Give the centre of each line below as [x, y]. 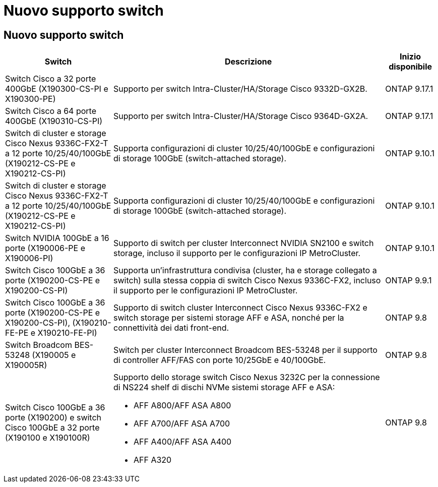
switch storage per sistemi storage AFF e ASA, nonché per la [229, 318]
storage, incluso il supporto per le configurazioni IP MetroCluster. [237, 253]
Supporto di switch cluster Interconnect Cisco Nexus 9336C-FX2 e [240, 308]
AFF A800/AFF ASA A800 [182, 406]
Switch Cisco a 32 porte [51, 79]
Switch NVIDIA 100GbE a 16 [57, 238]
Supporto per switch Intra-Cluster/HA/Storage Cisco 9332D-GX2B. [240, 89]
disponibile [411, 67]
